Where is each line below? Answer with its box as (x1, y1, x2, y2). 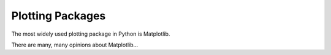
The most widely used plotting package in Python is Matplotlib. (11, 30, 170, 37)
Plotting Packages (11, 9, 106, 22)
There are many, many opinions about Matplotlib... (11, 41, 139, 48)
